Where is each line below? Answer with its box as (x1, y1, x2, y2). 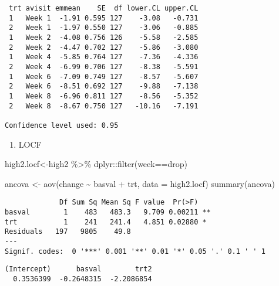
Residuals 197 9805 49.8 (5, 227, 131, 236)
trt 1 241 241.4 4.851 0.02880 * (5, 217, 207, 226)
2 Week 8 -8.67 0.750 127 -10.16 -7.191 (9, 101, 199, 110)
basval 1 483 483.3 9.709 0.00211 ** (5, 207, 211, 216)
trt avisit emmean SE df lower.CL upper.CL (9, 4, 199, 12)
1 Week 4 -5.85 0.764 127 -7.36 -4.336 (9, 53, 199, 62)
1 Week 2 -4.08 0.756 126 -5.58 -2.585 (9, 33, 199, 42)
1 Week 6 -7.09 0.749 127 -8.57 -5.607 (9, 72, 199, 81)
